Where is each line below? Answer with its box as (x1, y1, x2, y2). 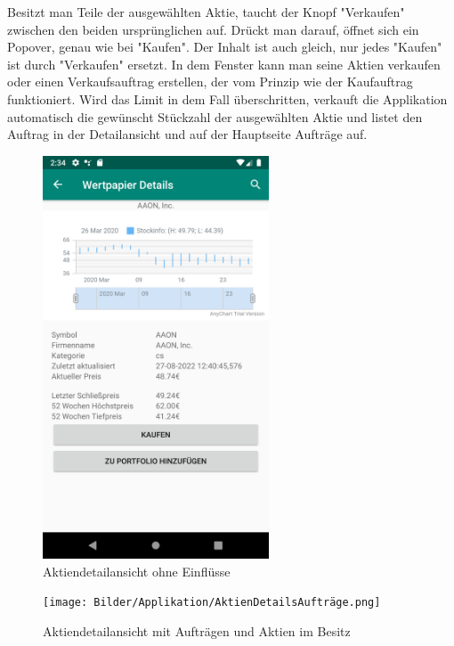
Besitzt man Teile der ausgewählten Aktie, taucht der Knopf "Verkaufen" (7, 3, 405, 20)
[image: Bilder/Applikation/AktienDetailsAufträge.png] (43, 596, 381, 609)
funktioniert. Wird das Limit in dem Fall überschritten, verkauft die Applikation (7, 89, 448, 108)
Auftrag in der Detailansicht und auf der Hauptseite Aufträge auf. (7, 125, 368, 143)
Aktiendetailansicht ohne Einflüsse (43, 561, 231, 580)
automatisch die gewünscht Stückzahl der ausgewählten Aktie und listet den (7, 107, 423, 126)
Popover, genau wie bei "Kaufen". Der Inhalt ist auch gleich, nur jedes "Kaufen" (7, 37, 442, 56)
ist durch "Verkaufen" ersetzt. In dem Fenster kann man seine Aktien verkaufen (7, 54, 441, 73)
